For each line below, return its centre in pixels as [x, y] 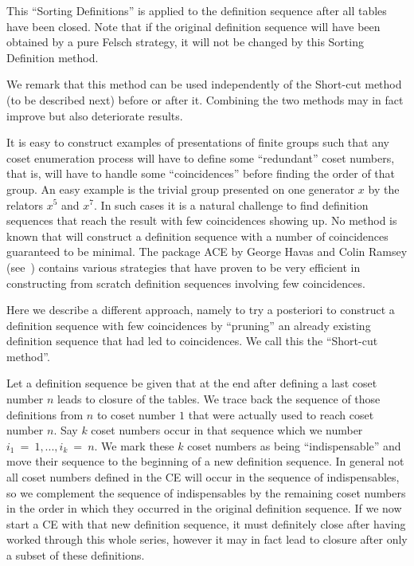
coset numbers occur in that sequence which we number [227, 430]
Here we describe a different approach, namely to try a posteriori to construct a [201, 310]
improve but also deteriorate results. [95, 115]
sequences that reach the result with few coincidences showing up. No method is [202, 220]
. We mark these [134, 445]
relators [25, 204]
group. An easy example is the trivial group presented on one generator [181, 189]
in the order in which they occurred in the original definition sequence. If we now [204, 508]
